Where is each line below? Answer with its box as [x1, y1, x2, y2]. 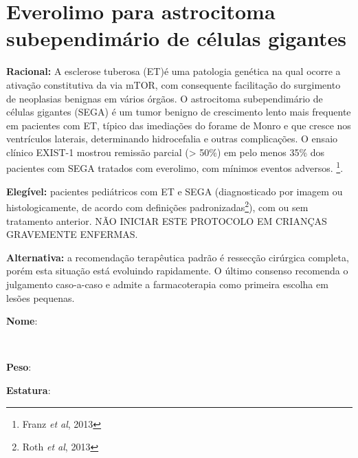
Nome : [6, 314, 38, 328]
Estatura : [6, 382, 51, 397]
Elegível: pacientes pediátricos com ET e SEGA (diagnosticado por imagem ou [6, 184, 343, 198]
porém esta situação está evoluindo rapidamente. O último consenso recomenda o [6, 263, 348, 278]
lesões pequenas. [6, 290, 75, 305]
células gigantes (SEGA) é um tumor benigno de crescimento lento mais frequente [6, 105, 351, 119]
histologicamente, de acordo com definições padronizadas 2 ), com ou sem [6, 198, 309, 214]
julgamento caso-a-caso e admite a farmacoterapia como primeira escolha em [6, 276, 328, 291]
